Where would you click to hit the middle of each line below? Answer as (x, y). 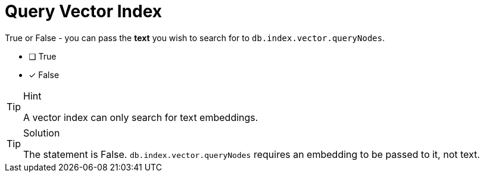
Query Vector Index (84, 11)
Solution (42, 133)
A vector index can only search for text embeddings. (141, 117)
